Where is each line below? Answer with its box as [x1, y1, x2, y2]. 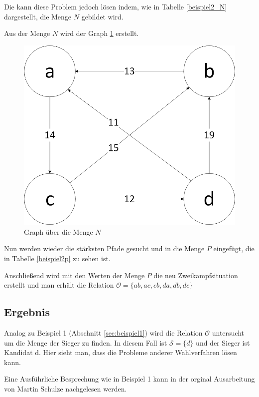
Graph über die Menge [24, 226, 93, 237]
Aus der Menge [4, 28, 50, 38]
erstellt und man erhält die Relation [4, 280, 114, 290]
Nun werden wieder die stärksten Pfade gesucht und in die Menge [4, 243, 205, 254]
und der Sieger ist [196, 337, 250, 348]
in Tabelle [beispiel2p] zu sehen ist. [4, 253, 111, 263]
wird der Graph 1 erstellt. [60, 28, 139, 38]
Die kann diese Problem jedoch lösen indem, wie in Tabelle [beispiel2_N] [4, 1, 227, 11]
